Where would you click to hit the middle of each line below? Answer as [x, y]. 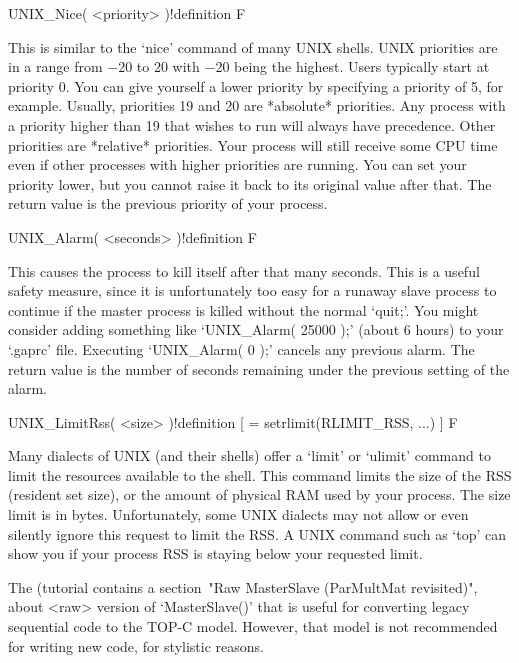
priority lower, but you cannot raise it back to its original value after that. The [250, 183]
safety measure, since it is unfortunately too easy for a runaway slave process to [252, 290]
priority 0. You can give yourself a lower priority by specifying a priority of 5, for [256, 85]
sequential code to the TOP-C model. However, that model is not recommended [253, 626]
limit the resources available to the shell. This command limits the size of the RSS [260, 474]
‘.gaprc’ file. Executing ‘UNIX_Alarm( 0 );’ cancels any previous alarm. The [241, 348]
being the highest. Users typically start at [362, 66]
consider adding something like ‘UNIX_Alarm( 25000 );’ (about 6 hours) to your [256, 329]
